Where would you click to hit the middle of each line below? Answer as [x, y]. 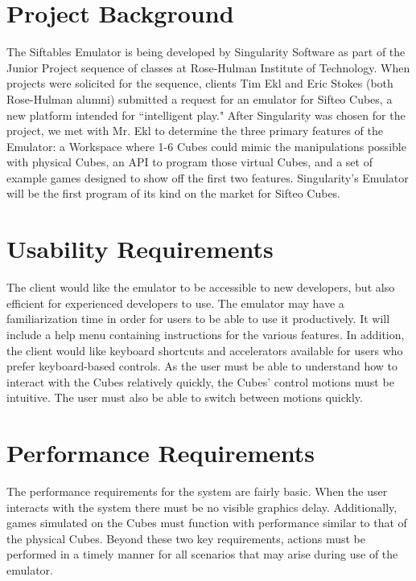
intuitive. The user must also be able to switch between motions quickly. [185, 397]
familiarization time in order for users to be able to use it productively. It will [198, 319]
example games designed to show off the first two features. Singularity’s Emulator [208, 177]
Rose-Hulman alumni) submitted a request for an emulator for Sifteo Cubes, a [200, 98]
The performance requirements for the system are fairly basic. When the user [197, 491]
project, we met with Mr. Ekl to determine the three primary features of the [195, 131]
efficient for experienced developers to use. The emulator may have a [175, 303]
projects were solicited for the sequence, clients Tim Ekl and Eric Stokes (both [200, 83]
